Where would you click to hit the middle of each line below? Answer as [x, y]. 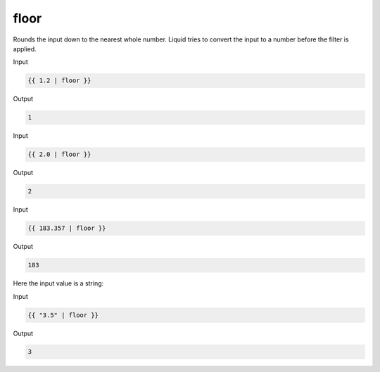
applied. [25, 49]
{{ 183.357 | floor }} [67, 228]
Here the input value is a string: [58, 283]
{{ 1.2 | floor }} [59, 81]
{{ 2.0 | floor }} [59, 154]
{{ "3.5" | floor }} [63, 315]
